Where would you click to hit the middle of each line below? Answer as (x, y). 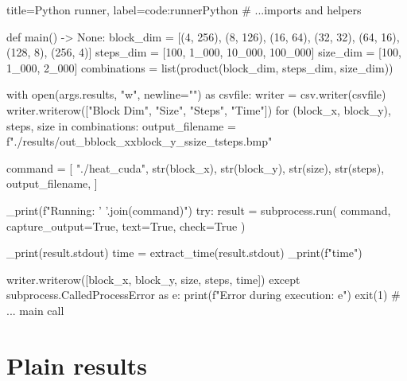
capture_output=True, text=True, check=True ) (126, 225)
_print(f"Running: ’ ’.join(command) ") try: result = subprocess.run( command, (199, 210)
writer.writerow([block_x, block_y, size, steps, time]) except (153, 279)
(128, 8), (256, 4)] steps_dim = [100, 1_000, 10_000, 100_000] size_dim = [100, (204, 52)
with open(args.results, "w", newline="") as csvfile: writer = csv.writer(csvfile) (196, 94)
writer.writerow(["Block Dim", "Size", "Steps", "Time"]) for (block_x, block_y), (199, 109)
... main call (35, 310)
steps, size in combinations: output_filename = (121, 125)
